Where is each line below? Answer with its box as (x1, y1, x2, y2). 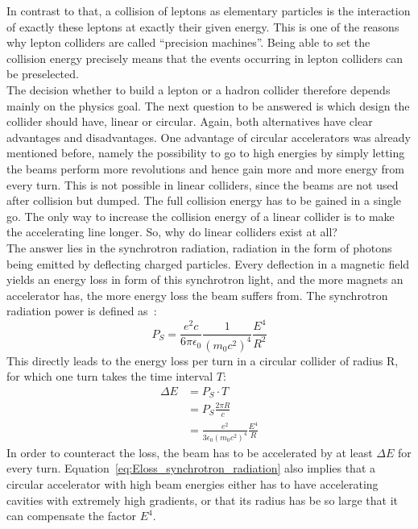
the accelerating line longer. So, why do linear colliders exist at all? (6, 223, 337, 240)
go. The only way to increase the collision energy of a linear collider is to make (6, 207, 395, 224)
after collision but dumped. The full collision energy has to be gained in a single (6, 192, 402, 209)
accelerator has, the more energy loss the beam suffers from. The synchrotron (6, 286, 388, 303)
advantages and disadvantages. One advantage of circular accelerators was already (6, 128, 411, 145)
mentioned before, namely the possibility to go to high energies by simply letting (6, 144, 405, 161)
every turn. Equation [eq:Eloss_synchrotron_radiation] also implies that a (6, 460, 376, 477)
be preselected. (6, 65, 79, 82)
